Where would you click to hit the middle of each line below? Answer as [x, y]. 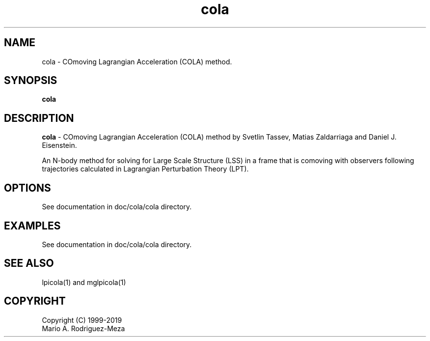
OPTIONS [27, 188]
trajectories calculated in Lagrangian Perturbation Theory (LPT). [145, 169]
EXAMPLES [32, 226]
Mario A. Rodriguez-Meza [83, 328]
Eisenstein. [59, 145]
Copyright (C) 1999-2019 [82, 320]
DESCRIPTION [39, 118]
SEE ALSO [29, 263]
